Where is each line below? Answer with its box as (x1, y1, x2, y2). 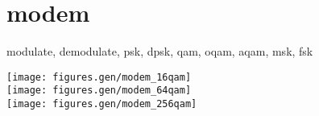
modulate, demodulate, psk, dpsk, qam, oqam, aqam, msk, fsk (6, 43, 313, 60)
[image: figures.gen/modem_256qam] (6, 98, 197, 110)
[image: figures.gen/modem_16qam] (6, 71, 192, 83)
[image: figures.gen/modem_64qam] (6, 85, 192, 97)
